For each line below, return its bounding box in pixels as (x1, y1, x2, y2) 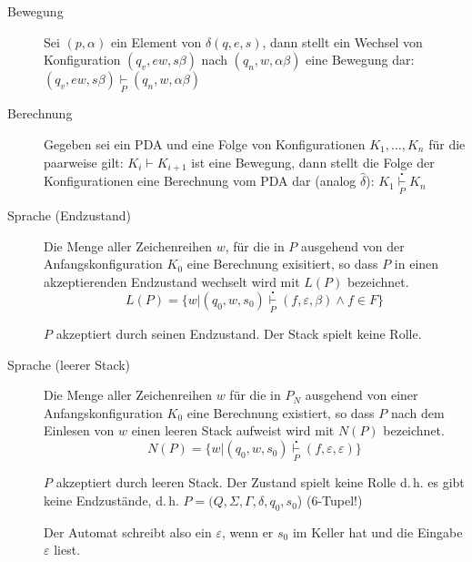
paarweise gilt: (44, 152, 124, 171)
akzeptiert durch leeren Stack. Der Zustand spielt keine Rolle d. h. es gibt (55, 473, 465, 492)
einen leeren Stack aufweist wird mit (131, 421, 335, 440)
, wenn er (221, 522, 274, 541)
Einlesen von (44, 421, 115, 440)
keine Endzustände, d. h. (44, 491, 179, 510)
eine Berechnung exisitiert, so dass (186, 254, 378, 273)
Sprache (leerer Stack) (7, 354, 131, 373)
